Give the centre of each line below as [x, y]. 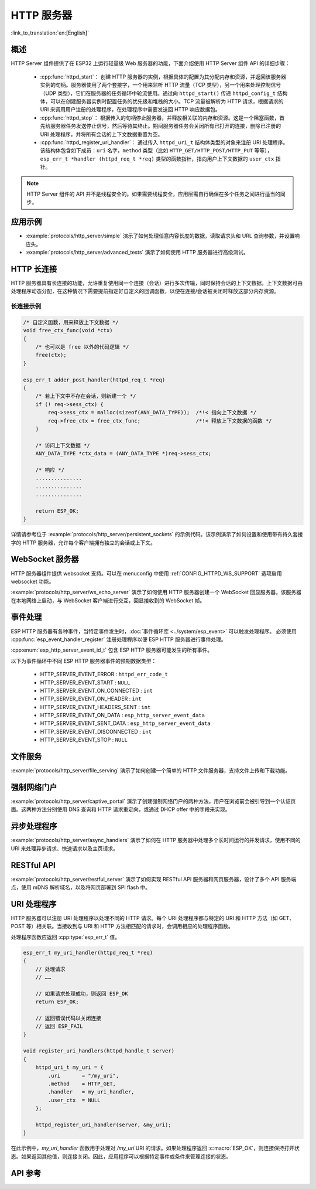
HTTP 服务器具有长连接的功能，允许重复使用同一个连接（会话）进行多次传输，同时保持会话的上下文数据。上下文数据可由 [157, 283]
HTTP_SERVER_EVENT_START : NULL [85, 682]
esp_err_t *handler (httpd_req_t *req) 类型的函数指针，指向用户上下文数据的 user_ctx [157, 159]
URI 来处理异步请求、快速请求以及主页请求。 [65, 848]
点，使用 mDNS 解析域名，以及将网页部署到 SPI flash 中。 [81, 887]
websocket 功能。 [32, 581]
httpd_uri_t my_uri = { [69, 1067]
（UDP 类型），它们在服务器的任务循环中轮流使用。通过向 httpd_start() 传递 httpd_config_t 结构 [164, 93]
